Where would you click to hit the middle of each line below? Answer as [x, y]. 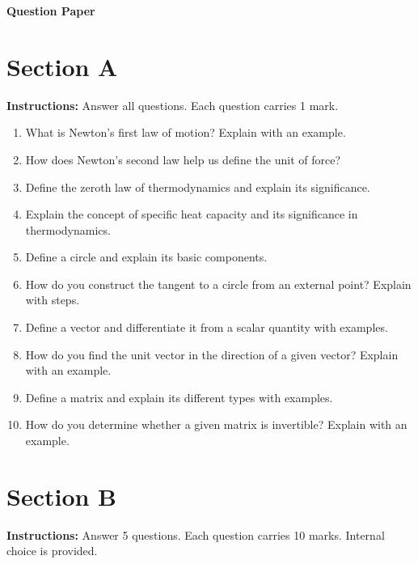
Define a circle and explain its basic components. [146, 257]
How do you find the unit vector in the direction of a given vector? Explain [212, 354]
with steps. [53, 300]
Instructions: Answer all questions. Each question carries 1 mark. [173, 105]
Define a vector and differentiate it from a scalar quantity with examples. [207, 327]
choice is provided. [52, 551]
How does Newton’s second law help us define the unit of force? [183, 159]
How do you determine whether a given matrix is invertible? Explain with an [216, 424]
